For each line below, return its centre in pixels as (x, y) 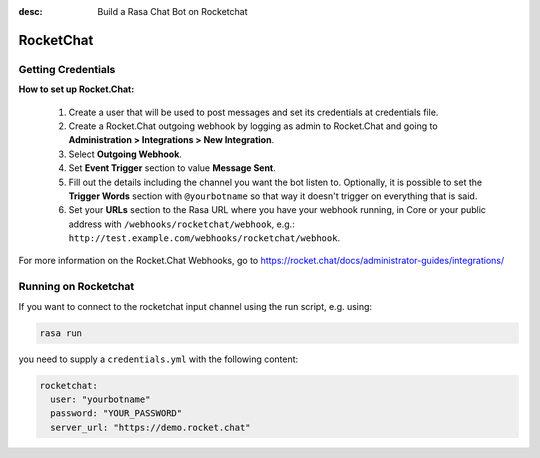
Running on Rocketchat (76, 287)
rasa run (61, 333)
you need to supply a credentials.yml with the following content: (158, 359)
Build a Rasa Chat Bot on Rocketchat (172, 11)
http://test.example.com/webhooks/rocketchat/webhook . (204, 238)
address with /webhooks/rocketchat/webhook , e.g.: (181, 224)
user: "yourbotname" (100, 399)
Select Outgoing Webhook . (125, 154)
